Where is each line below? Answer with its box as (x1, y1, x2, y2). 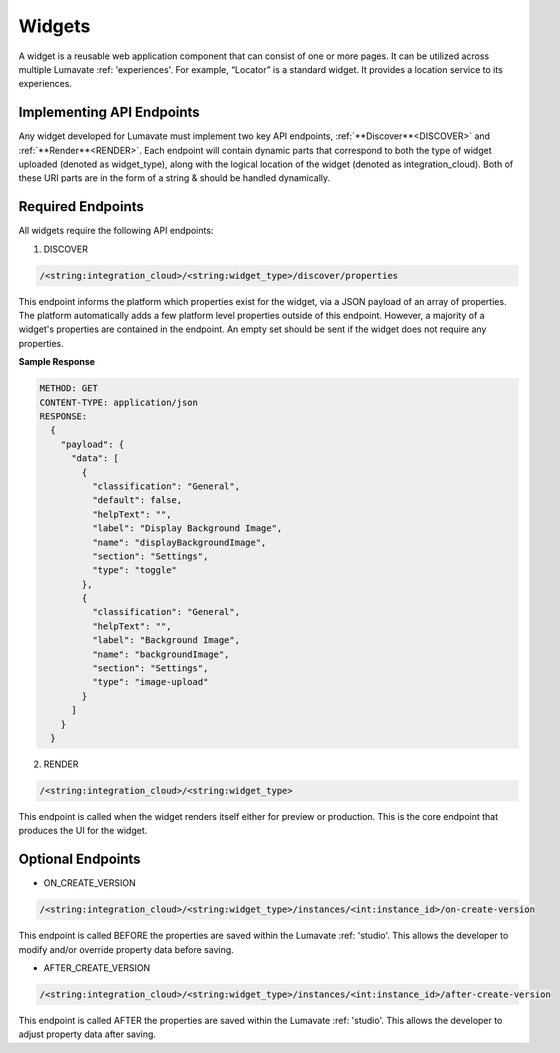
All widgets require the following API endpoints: (18, 225, 214, 237)
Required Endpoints (18, 198, 145, 215)
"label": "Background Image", (91, 635, 240, 646)
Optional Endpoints (18, 851, 141, 868)
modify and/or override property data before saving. (18, 943, 234, 955)
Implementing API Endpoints (18, 104, 200, 121)
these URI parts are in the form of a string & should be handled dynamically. (18, 172, 331, 184)
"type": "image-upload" (91, 676, 209, 688)
